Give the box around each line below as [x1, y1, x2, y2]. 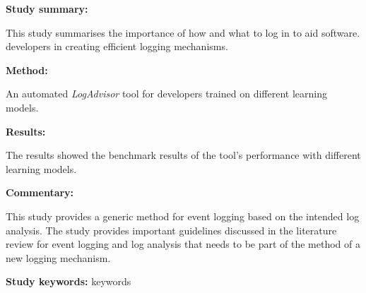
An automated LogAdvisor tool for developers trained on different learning [6, 86, 327, 101]
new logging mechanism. [6, 250, 111, 265]
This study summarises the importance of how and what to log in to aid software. [6, 25, 360, 40]
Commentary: [6, 185, 74, 200]
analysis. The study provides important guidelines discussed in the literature [6, 222, 337, 237]
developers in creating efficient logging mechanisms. [6, 39, 228, 54]
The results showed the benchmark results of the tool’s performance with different [6, 148, 361, 162]
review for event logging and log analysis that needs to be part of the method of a [6, 237, 361, 251]
